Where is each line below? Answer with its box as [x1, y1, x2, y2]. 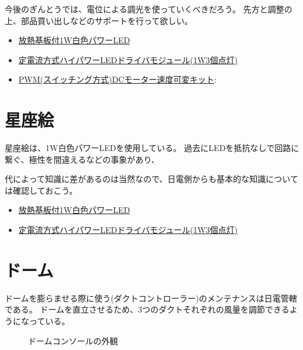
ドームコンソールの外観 [28, 334, 118, 346]
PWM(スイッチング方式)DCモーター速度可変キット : [18, 73, 217, 85]
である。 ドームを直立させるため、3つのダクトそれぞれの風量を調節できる [5, 303, 290, 315]
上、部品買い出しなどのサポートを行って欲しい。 [5, 14, 193, 26]
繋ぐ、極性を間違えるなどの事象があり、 [5, 153, 160, 165]
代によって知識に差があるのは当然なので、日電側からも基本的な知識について [5, 173, 298, 185]
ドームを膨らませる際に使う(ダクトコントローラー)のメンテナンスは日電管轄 [5, 291, 297, 304]
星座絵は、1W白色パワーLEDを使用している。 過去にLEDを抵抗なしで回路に [5, 142, 299, 154]
